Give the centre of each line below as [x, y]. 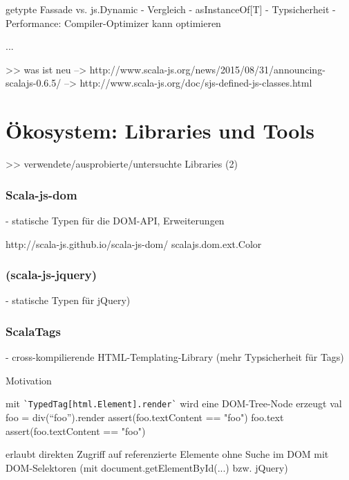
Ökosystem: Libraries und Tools [160, 131]
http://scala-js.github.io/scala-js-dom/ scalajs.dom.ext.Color [134, 243]
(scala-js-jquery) [51, 275]
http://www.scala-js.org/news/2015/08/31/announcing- [207, 69]
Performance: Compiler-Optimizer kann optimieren [113, 23]
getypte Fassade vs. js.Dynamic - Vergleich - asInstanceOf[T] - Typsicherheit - [171, 9]
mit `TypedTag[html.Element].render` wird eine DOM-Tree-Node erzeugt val [174, 403]
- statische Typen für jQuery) [68, 300]
